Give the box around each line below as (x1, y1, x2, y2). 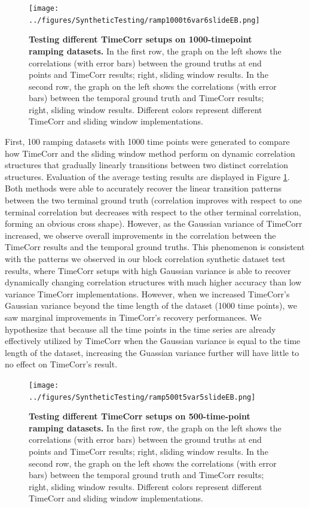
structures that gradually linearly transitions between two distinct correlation (5, 159, 288, 171)
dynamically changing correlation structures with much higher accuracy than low (5, 276, 302, 288)
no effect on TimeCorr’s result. (5, 358, 118, 370)
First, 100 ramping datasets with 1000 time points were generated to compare (5, 135, 290, 148)
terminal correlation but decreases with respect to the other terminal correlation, (5, 205, 301, 218)
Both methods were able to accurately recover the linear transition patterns (5, 182, 282, 194)
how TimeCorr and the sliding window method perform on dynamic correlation (5, 147, 295, 159)
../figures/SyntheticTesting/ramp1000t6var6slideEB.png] (29, 16, 260, 25)
